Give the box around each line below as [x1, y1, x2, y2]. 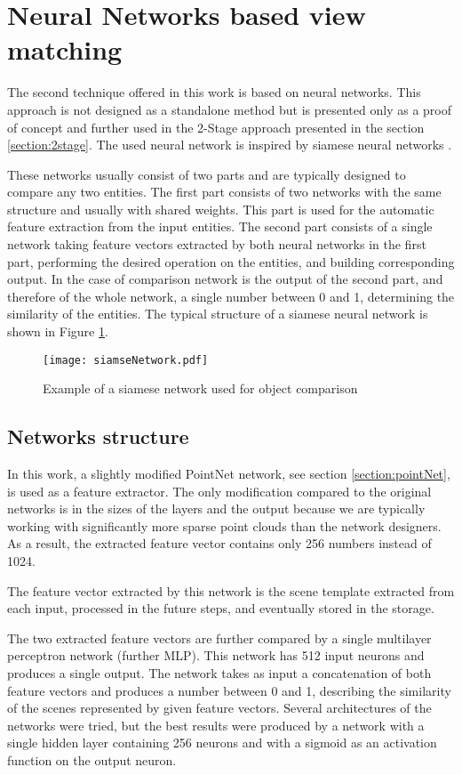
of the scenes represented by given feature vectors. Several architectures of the [7, 698, 432, 717]
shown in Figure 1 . [7, 322, 108, 341]
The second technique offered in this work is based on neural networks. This [7, 83, 421, 101]
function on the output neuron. [7, 750, 177, 769]
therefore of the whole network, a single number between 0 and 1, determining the [7, 287, 455, 305]
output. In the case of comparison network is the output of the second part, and [7, 270, 443, 288]
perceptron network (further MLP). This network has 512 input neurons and [7, 646, 425, 665]
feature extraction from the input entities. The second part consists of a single [7, 217, 433, 236]
